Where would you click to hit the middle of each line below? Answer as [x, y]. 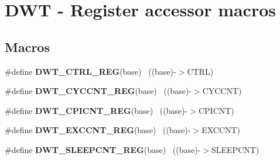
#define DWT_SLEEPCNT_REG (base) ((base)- [103, 149]
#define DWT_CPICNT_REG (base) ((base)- [96, 110]
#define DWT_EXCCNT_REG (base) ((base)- [98, 130]
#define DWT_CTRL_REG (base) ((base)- [91, 71]
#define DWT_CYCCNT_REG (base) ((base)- [98, 91]
